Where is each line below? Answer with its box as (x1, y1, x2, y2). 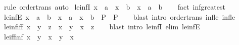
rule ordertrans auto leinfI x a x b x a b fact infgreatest (4, 2, 225, 12)
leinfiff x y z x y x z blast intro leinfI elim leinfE (4, 21, 200, 32)
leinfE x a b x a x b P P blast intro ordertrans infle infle (4, 11, 235, 22)
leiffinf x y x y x (4, 31, 74, 41)
